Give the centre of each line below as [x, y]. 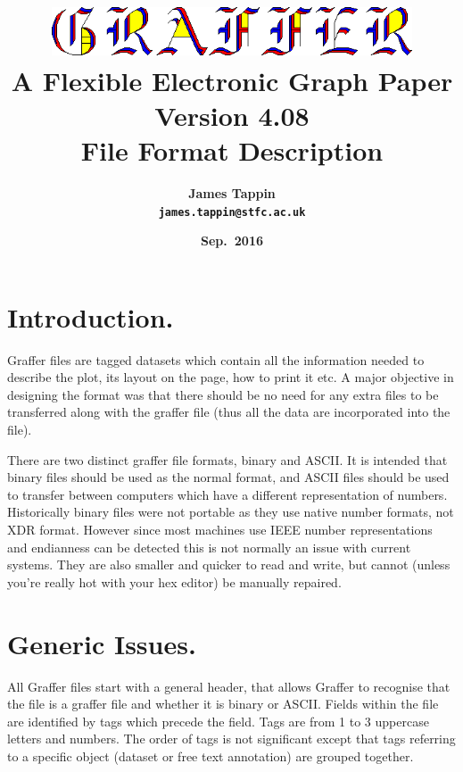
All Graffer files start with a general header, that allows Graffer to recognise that [229, 686]
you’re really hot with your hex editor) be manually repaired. [174, 581]
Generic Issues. [102, 643]
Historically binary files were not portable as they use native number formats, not [231, 512]
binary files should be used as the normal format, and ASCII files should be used [228, 477]
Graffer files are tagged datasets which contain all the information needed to [216, 359]
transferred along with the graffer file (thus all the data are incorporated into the [229, 412]
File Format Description [232, 149]
